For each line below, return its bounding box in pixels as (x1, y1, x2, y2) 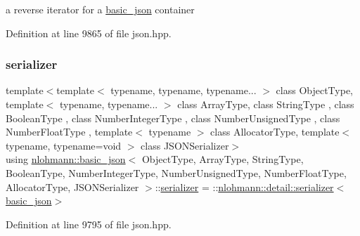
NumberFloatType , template (6, 124, 133, 139)
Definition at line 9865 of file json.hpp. (6, 25, 172, 40)
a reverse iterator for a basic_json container (6, 2, 195, 16)
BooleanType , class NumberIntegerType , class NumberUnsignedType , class (6, 110, 340, 125)
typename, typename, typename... (110, 83, 257, 98)
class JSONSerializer (141, 138, 229, 152)
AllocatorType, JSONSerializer (6, 179, 139, 194)
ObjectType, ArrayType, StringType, (141, 152, 304, 166)
